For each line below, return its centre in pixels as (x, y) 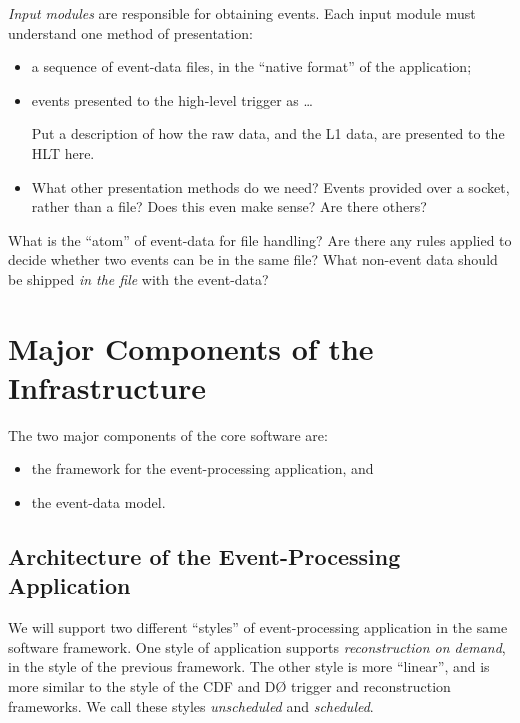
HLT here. (63, 152)
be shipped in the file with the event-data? (138, 278)
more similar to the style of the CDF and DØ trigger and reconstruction (229, 686)
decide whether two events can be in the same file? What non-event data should (253, 259)
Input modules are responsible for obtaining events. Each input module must (242, 13)
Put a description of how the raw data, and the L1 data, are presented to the (268, 133)
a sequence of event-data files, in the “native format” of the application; (251, 66)
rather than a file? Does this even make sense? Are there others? (229, 206)
